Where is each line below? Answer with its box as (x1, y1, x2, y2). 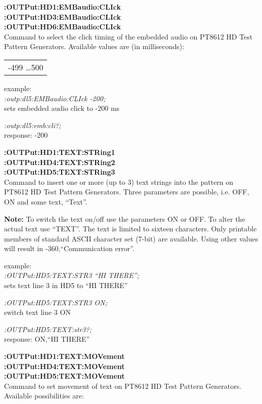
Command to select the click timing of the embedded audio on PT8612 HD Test (4, 31, 253, 42)
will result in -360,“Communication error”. (4, 243, 135, 254)
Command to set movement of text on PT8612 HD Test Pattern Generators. (4, 380, 242, 391)
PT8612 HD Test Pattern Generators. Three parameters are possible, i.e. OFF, (4, 186, 249, 197)
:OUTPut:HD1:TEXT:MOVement (4, 351, 125, 361)
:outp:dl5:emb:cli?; (4, 119, 61, 130)
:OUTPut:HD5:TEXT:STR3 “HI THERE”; (4, 270, 139, 280)
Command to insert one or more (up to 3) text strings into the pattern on (4, 176, 234, 187)
